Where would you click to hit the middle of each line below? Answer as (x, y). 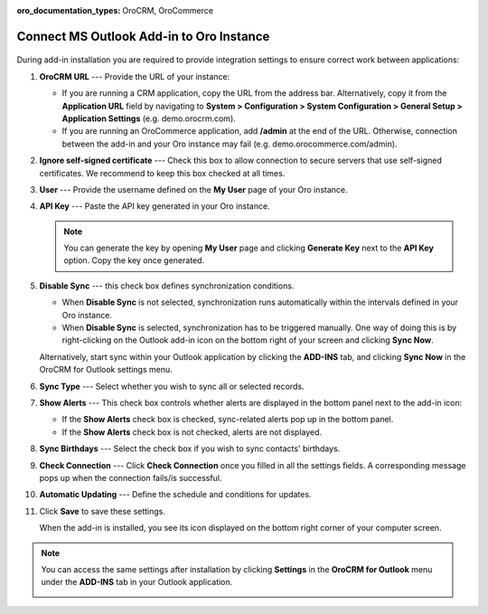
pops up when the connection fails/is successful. (131, 477)
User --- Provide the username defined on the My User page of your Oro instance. (193, 189)
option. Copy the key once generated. (134, 260)
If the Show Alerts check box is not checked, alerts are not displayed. (192, 432)
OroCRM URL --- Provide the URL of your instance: (135, 76)
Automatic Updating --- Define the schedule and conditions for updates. (175, 495)
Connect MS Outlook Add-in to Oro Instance (143, 36)
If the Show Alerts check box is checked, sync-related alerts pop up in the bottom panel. (228, 420)
